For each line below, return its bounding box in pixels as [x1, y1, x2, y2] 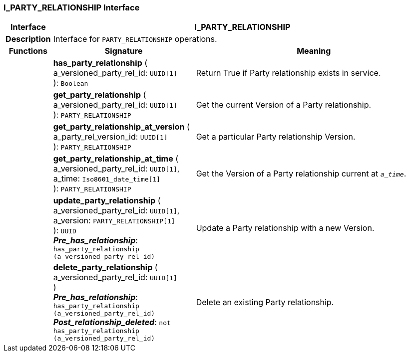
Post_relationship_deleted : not [53, 317, 171, 328]
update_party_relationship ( [53, 195, 161, 206]
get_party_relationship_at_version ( [53, 122, 190, 132]
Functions [8, 46, 47, 56]
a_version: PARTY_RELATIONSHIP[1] [53, 215, 175, 226]
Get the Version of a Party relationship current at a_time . [196, 169, 407, 179]
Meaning [297, 46, 331, 56]
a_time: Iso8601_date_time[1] [53, 174, 161, 184]
